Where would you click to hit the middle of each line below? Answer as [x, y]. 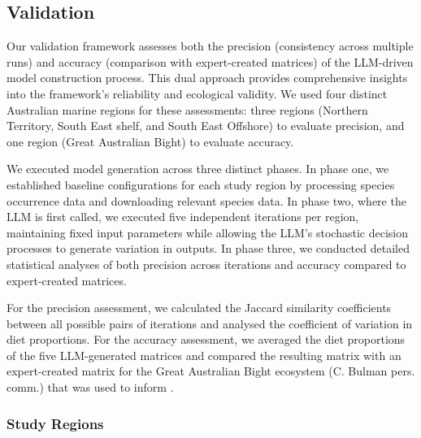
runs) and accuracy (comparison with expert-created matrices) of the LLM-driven [210, 61]
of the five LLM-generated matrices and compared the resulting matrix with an [204, 355]
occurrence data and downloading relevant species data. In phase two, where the [206, 200]
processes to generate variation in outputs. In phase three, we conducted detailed [208, 248]
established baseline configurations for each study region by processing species [201, 184]
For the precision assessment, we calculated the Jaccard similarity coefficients [199, 308]
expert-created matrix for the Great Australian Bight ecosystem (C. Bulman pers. [211, 371]
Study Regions [55, 423]
